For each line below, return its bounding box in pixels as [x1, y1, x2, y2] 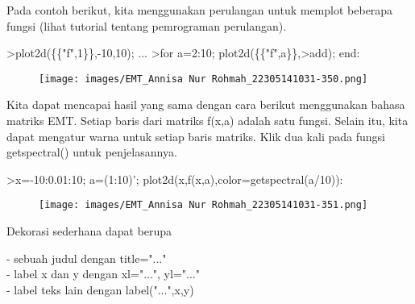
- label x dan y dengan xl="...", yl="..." [6, 265, 200, 282]
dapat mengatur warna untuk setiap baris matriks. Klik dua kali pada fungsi [6, 127, 385, 144]
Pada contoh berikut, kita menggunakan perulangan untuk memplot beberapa [6, 2, 393, 18]
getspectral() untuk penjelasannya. [6, 144, 177, 160]
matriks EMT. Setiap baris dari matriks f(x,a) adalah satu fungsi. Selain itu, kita [6, 112, 409, 129]
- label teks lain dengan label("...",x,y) [6, 281, 194, 298]
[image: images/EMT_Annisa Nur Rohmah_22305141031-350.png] [39, 73, 368, 85]
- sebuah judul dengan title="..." [6, 249, 167, 266]
